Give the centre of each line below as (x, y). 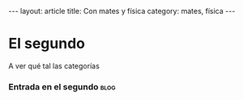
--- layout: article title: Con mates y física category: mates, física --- (122, 11)
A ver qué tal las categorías (54, 65)
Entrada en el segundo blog (62, 86)
